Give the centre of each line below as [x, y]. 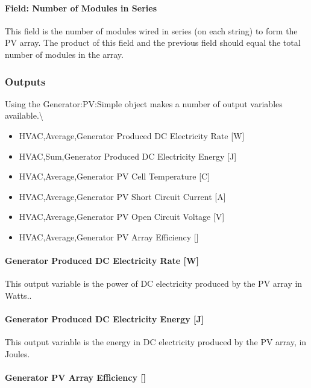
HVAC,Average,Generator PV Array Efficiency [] [109, 236]
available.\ [24, 115]
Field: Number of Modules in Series [81, 8]
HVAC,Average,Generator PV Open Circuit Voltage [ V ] [122, 217]
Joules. [17, 353]
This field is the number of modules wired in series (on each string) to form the [151, 30]
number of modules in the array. [64, 54]
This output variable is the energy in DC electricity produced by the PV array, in [156, 342]
